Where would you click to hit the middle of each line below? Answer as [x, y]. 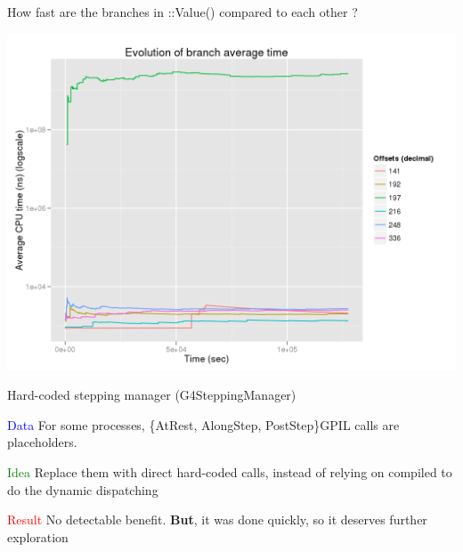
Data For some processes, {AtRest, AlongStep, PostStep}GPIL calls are [203, 424]
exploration [38, 536]
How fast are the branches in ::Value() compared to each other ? [183, 12]
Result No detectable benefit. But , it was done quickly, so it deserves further [217, 520]
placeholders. [42, 442]
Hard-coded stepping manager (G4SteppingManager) [152, 395]
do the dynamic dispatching [83, 489]
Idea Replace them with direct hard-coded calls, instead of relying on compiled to [230, 471]
